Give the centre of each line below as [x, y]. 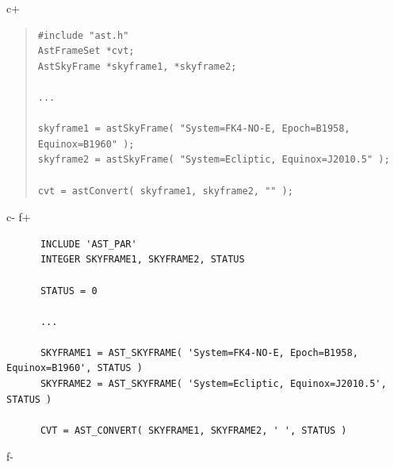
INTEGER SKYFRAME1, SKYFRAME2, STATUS [142, 260]
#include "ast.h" [83, 35]
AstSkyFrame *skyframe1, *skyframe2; [137, 66]
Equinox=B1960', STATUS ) [75, 368]
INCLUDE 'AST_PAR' [88, 244]
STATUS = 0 [69, 291]
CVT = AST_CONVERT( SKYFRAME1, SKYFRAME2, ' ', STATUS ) [193, 430]
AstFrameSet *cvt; [86, 51]
